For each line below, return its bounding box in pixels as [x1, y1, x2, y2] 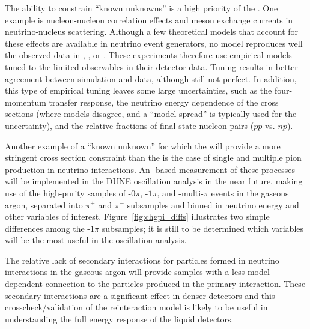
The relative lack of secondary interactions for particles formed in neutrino [5, 253, 279, 266]
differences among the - [5, 222, 91, 234]
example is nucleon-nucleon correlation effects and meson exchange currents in [5, 13, 293, 26]
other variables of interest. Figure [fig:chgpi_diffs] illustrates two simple [5, 210, 270, 223]
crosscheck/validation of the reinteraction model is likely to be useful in [5, 301, 268, 313]
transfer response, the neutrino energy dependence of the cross [49, 95, 279, 108]
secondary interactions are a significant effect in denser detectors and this [5, 289, 275, 301]
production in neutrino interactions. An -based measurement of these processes [5, 163, 295, 175]
